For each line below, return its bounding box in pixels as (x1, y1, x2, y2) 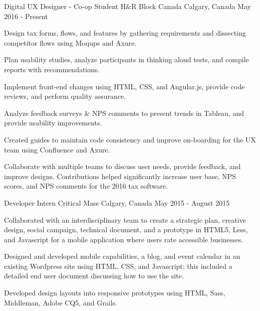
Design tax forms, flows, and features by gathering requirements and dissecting (4, 28, 246, 38)
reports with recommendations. (4, 64, 100, 74)
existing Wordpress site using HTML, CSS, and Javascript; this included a (4, 260, 232, 271)
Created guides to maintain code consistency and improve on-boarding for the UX (4, 134, 256, 144)
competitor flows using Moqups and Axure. (4, 37, 137, 48)
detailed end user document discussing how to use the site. (4, 270, 184, 281)
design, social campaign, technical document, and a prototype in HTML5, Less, (4, 224, 248, 235)
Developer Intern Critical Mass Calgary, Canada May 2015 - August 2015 (4, 197, 230, 208)
